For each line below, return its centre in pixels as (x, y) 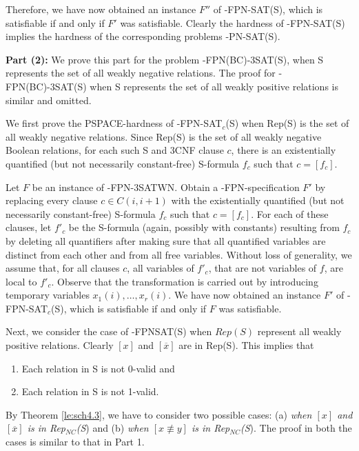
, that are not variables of (263, 268)
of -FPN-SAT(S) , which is (268, 9)
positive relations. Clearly (60, 345)
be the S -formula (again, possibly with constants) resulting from (204, 227)
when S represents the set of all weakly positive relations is (214, 86)
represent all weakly (299, 331)
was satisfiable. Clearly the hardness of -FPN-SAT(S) (233, 22)
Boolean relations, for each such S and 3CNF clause (115, 150)
